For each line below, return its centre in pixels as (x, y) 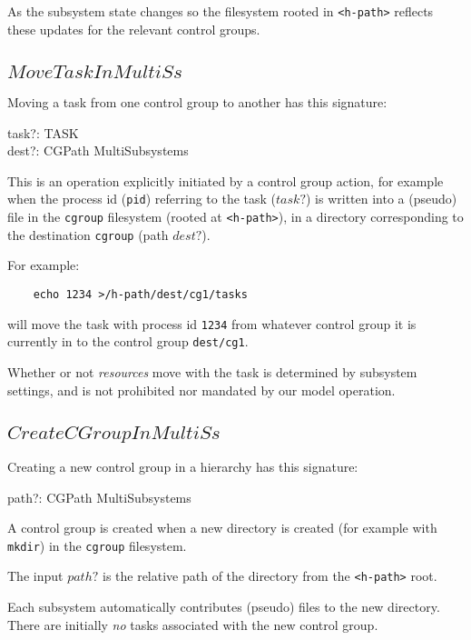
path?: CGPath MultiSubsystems (99, 497)
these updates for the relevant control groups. (134, 29)
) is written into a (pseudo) (382, 199)
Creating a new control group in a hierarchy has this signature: (183, 466)
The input (35, 576)
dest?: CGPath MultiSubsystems (98, 150)
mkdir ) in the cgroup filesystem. (97, 545)
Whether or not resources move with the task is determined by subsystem (212, 371)
